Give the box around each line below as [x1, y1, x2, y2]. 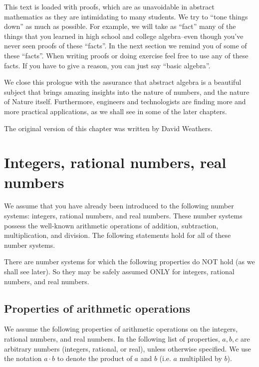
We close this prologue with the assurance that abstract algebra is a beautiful [4, 77, 242, 87]
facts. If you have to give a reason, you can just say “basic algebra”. [4, 60, 211, 70]
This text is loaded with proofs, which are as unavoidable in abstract [4, 1, 215, 11]
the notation [4, 353, 42, 364]
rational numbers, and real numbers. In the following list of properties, [4, 333, 220, 344]
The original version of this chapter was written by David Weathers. [4, 123, 213, 133]
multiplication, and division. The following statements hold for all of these [4, 230, 231, 240]
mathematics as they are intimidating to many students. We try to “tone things [4, 11, 248, 21]
